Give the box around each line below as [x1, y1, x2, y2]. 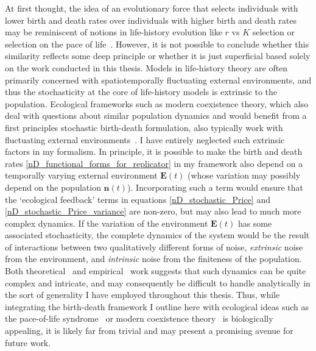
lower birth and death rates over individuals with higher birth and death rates [5, 13, 297, 26]
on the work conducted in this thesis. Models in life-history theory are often [5, 61, 288, 74]
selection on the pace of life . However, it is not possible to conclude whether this [5, 37, 309, 50]
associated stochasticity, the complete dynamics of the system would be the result [5, 229, 310, 241]
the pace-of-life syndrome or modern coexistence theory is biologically [5, 312, 273, 325]
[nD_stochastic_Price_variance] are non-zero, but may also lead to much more [5, 205, 301, 218]
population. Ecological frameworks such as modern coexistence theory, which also [5, 97, 309, 110]
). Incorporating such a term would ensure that [127, 180, 303, 193]
